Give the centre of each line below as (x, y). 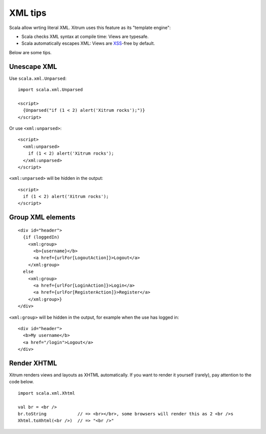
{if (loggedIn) (41, 237)
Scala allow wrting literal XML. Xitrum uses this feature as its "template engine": (90, 28)
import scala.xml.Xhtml (47, 393)
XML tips (28, 13)
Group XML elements (42, 217)
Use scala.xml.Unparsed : (38, 78)
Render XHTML (33, 363)
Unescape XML (33, 67)
